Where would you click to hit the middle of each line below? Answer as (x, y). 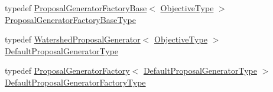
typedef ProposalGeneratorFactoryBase (76, 8)
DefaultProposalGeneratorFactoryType (75, 82)
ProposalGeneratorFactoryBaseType (70, 19)
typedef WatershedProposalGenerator (73, 39)
